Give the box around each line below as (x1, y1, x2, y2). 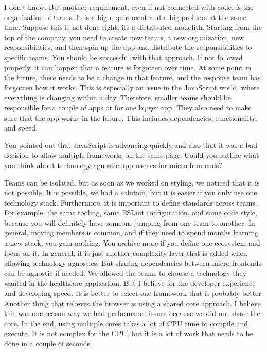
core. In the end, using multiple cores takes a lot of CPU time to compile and (4, 318, 248, 328)
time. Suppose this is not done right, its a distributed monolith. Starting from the (4, 22, 262, 32)
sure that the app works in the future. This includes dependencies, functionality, (4, 112, 257, 123)
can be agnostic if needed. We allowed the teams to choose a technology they (4, 267, 247, 278)
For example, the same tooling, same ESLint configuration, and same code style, (4, 207, 257, 218)
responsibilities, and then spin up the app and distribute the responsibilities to (4, 42, 252, 52)
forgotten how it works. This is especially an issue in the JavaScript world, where (4, 82, 260, 92)
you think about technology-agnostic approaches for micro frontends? (4, 159, 222, 170)
